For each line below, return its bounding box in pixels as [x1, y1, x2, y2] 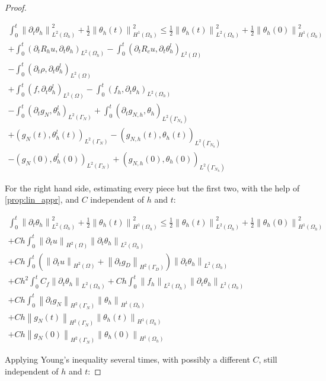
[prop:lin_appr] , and [5, 193, 79, 206]
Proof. [5, 1, 27, 13]
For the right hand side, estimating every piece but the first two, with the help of [5, 181, 300, 194]
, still [258, 353, 277, 366]
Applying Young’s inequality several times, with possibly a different [5, 353, 250, 366]
